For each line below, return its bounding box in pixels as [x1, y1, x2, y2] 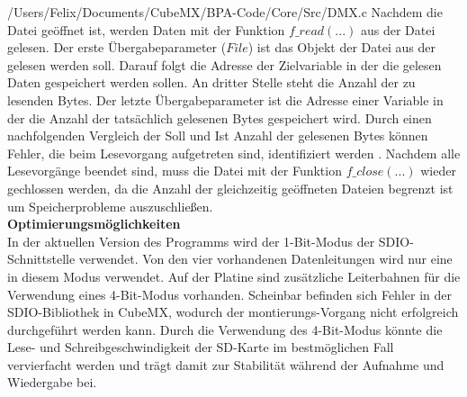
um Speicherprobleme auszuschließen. [7, 196, 213, 215]
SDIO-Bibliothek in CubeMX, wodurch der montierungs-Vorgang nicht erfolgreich [7, 302, 459, 321]
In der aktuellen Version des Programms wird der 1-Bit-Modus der [7, 231, 375, 250]
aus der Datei [360, 20, 436, 39]
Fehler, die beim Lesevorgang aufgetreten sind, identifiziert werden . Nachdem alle [7, 143, 461, 162]
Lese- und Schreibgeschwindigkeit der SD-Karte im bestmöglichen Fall [7, 338, 394, 356]
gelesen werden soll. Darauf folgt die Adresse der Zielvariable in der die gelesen [7, 55, 442, 74]
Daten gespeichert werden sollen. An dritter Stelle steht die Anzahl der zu [7, 73, 416, 92]
